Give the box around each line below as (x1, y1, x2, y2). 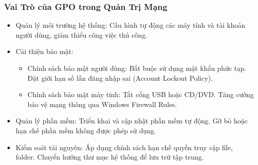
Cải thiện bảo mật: (15, 46, 73, 56)
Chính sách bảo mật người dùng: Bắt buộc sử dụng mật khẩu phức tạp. (27, 63, 247, 73)
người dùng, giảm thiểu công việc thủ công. (15, 29, 148, 40)
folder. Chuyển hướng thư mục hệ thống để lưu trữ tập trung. (15, 152, 204, 162)
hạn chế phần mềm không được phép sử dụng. (15, 125, 156, 135)
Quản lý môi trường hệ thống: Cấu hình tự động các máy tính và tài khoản (15, 20, 246, 30)
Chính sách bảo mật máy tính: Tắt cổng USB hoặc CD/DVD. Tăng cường (27, 89, 254, 100)
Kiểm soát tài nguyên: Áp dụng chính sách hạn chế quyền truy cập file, (15, 142, 233, 152)
